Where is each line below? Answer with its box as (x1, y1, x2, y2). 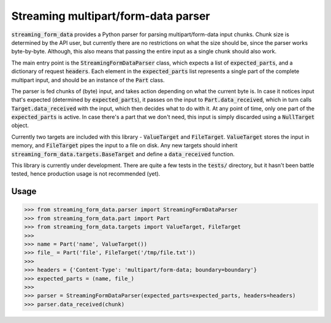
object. (11, 122, 29, 129)
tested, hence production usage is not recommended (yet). (11, 170, 161, 177)
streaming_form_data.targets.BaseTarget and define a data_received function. (11, 150, 235, 158)
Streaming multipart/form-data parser (11, 9, 210, 23)
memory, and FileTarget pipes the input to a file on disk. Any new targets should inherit (11, 142, 238, 149)
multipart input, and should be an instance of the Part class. (11, 76, 165, 84)
